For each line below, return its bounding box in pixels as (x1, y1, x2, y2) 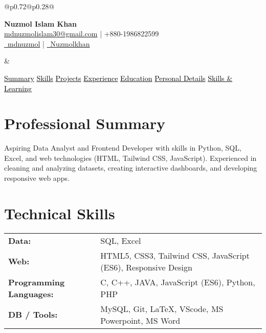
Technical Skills (4, 202, 115, 223)
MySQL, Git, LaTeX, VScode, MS (100, 302, 224, 315)
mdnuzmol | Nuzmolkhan (7, 38, 90, 49)
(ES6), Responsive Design (100, 261, 192, 273)
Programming (8, 276, 65, 288)
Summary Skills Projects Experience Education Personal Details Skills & (4, 72, 233, 83)
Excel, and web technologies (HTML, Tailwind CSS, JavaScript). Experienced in (4, 152, 257, 163)
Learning (4, 82, 32, 93)
